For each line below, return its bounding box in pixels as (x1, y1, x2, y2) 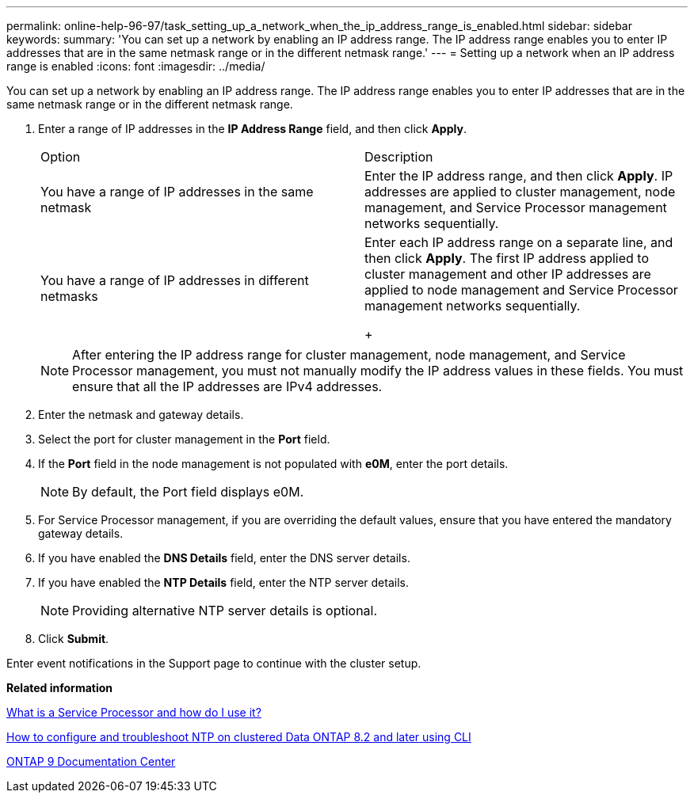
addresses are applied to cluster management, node (364, 184, 676, 200)
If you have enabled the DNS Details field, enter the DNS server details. (38, 551, 410, 565)
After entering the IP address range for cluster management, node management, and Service (72, 347, 626, 363)
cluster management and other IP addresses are (364, 266, 651, 282)
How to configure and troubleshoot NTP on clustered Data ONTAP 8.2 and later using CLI (6, 730, 471, 744)
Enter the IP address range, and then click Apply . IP (364, 168, 673, 184)
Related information (6, 681, 113, 694)
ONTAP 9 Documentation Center (6, 755, 176, 768)
